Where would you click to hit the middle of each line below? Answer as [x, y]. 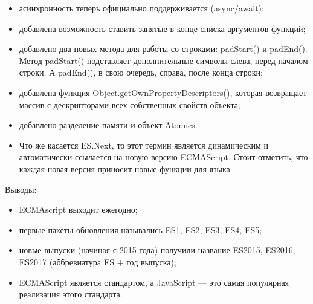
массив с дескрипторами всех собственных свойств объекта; [130, 104]
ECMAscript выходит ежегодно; [78, 209]
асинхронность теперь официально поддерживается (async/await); [141, 8]
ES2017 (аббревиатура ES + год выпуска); [98, 261]
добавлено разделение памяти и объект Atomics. [108, 125]
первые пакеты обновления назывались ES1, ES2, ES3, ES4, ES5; [140, 229]
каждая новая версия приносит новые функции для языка [124, 168]
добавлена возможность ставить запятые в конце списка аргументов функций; [162, 28]
